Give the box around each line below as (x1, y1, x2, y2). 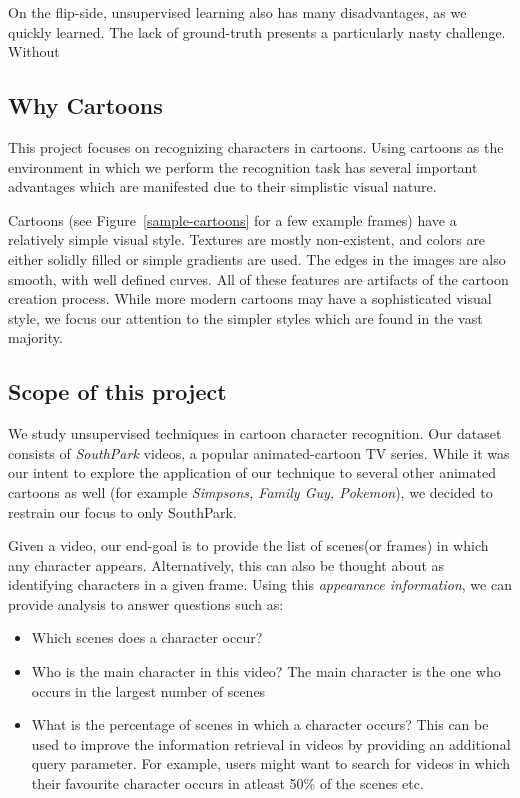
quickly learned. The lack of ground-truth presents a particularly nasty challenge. (8, 21, 506, 42)
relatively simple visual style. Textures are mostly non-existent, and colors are (8, 229, 486, 250)
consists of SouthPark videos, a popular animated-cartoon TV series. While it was (8, 442, 510, 463)
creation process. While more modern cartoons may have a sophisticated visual (8, 288, 492, 309)
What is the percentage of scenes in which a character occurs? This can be (31, 714, 489, 735)
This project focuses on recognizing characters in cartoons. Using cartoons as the (8, 136, 504, 157)
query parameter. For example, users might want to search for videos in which (31, 753, 511, 774)
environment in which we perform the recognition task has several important (8, 156, 478, 177)
